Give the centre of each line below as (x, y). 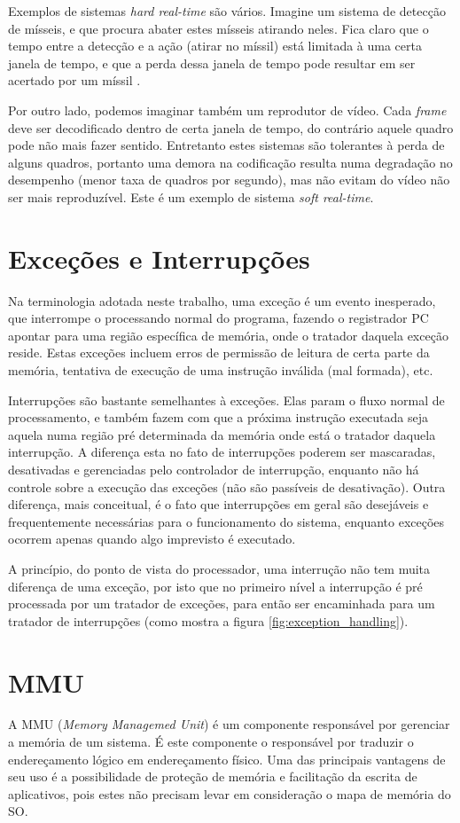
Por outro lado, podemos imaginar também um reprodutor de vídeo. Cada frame (227, 110)
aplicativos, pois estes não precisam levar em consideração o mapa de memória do (230, 793)
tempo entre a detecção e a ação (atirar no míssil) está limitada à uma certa (215, 46)
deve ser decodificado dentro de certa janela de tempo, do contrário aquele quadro (231, 127)
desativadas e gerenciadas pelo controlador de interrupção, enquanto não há (214, 469)
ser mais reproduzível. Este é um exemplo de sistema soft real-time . (191, 196)
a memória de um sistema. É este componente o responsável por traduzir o (211, 742)
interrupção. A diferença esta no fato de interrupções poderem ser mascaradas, (222, 452)
